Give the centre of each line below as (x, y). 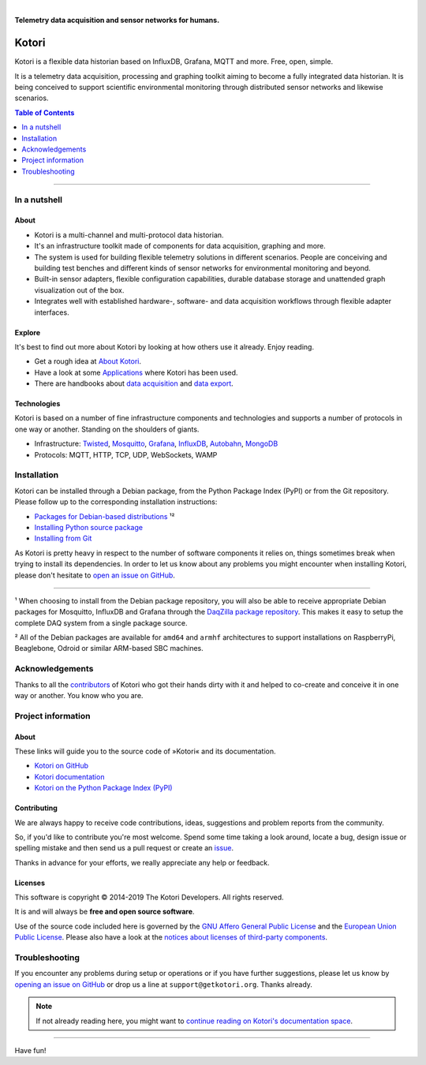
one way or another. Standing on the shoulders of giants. (107, 429)
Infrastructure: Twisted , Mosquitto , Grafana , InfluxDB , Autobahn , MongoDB (156, 444)
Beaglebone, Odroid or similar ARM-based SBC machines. (109, 648)
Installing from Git (63, 538)
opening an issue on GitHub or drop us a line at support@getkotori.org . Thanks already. (164, 984)
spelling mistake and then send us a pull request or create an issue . (124, 848)
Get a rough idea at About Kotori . (88, 361)
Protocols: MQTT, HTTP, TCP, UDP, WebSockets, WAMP (126, 454)
